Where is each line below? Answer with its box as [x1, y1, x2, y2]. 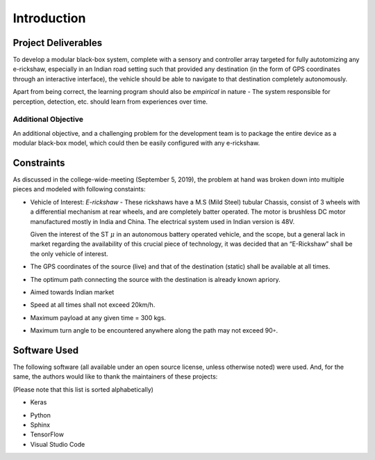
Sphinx [30, 421, 51, 429]
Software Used [12, 344, 79, 356]
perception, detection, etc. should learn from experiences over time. [12, 97, 208, 106]
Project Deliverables [12, 37, 103, 49]
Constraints [12, 157, 65, 168]
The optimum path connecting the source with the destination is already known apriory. [30, 275, 281, 283]
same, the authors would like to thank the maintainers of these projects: [12, 372, 218, 381]
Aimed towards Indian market [30, 287, 115, 296]
